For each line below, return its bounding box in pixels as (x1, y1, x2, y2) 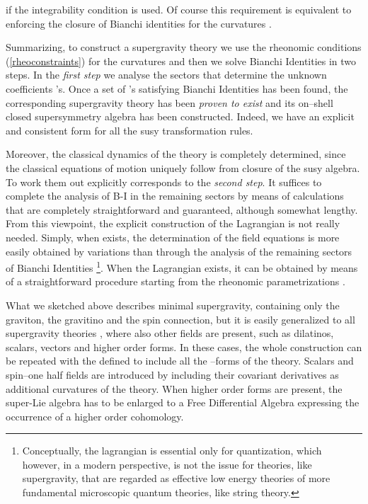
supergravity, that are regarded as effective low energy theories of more (22, 471, 330, 486)
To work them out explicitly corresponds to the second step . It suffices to (6, 174, 322, 189)
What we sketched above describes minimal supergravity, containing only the (6, 297, 340, 312)
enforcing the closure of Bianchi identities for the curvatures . (6, 16, 272, 30)
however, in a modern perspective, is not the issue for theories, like (22, 457, 312, 471)
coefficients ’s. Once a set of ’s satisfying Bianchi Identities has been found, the (6, 81, 348, 96)
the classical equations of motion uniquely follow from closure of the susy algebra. (6, 160, 360, 175)
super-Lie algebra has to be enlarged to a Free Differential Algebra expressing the (6, 395, 360, 410)
